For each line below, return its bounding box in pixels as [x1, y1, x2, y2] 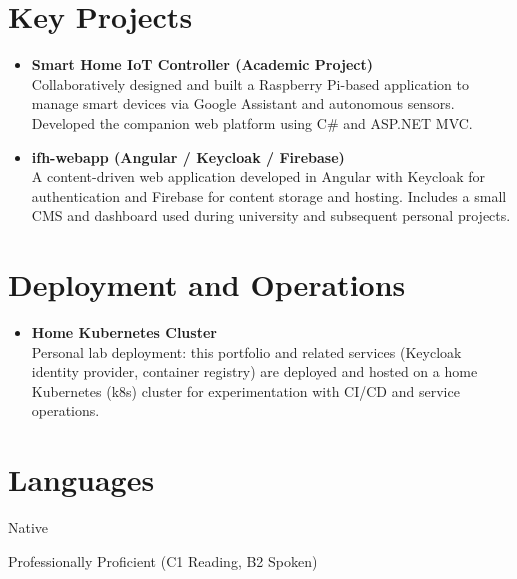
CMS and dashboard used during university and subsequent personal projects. [31, 205, 511, 226]
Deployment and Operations [8, 264, 406, 305]
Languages [8, 459, 155, 500]
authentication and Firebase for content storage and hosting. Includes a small [31, 185, 507, 206]
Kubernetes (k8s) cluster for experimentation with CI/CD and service [31, 380, 460, 401]
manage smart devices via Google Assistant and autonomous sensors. [31, 93, 455, 114]
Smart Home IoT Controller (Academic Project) [31, 54, 373, 75]
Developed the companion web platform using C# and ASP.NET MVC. [31, 112, 473, 133]
